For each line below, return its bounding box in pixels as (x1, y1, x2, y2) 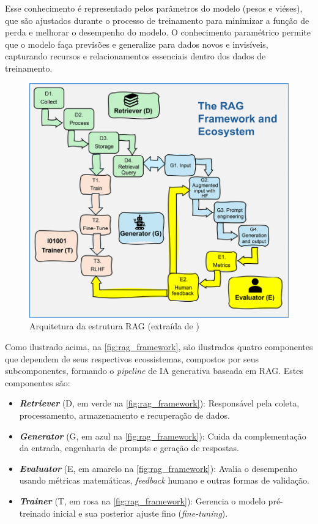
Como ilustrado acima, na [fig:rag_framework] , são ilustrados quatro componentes (5, 340, 313, 353)
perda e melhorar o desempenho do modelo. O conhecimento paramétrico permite (5, 26, 311, 39)
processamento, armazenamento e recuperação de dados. (19, 409, 230, 422)
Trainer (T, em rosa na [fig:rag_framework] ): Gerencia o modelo (19, 495, 265, 507)
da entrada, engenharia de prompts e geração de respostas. (19, 441, 239, 454)
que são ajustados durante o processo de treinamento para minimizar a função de (5, 13, 309, 26)
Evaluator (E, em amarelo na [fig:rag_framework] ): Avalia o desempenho (19, 462, 297, 474)
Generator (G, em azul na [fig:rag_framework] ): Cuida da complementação (19, 429, 306, 442)
